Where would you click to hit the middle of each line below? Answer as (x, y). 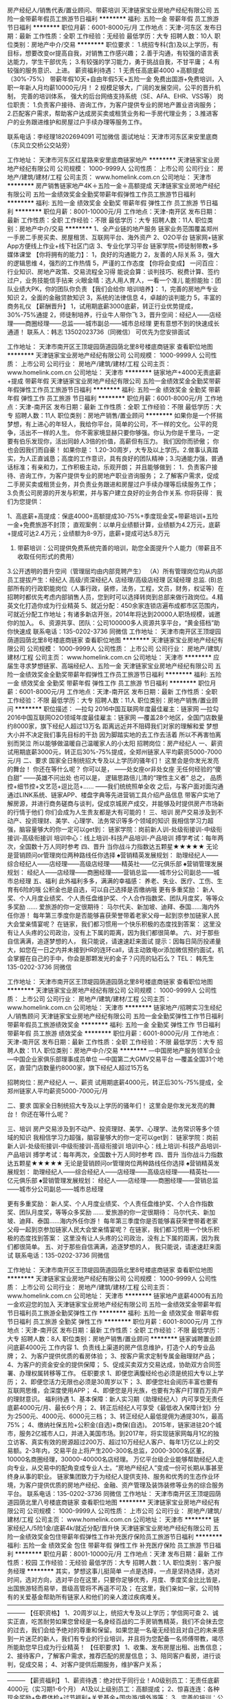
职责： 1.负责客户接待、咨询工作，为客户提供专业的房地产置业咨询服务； (115, 105)
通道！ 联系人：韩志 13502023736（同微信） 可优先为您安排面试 (99, 332)
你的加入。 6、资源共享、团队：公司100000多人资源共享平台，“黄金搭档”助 (113, 623)
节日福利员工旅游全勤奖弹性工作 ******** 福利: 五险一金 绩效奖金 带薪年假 (113, 1313)
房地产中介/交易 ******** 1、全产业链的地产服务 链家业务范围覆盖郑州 (119, 229)
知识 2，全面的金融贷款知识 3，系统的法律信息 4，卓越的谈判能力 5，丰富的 (114, 297)
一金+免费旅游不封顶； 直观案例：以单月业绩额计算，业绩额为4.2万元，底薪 (114, 525)
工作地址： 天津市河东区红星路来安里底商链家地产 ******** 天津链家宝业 (111, 160)
